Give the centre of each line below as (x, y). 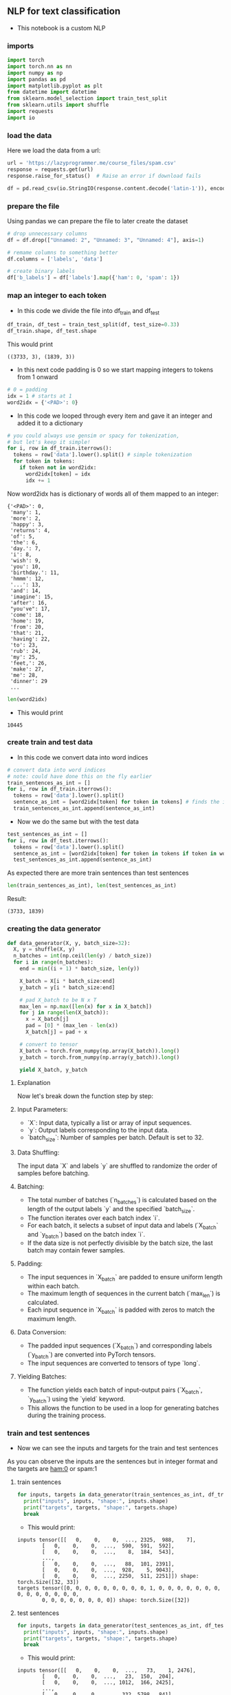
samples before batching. (53, 1173)
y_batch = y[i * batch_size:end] (67, 987)
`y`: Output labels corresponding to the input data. (98, 1130)
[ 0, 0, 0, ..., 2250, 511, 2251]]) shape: (121, 1576)
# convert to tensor (49, 1044)
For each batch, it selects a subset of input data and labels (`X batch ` (123, 1226)
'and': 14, (25, 591)
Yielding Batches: (42, 1377)
